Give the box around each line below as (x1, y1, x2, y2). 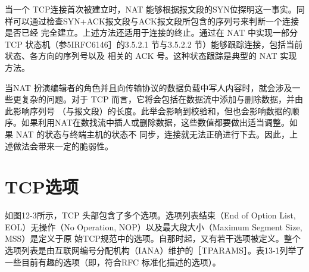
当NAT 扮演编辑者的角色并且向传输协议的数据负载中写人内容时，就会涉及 (5, 81, 292, 93)
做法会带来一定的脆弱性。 (13, 139, 113, 152)
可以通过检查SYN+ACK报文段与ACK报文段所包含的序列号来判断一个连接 (13, 14, 299, 27)
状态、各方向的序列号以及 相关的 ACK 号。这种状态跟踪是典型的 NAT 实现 (5, 49, 297, 62)
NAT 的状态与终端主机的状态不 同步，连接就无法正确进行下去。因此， (15, 127, 289, 140)
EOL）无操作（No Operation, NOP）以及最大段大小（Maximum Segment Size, (5, 220, 302, 233)
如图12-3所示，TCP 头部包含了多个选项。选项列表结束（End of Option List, (5, 209, 296, 221)
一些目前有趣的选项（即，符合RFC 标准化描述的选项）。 (5, 255, 221, 268)
